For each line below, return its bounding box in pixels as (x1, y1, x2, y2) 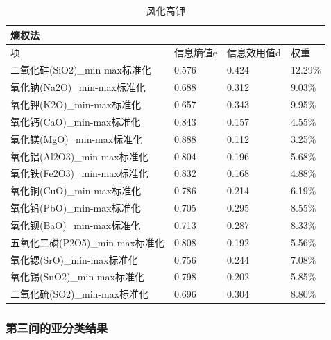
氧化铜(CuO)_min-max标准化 (10, 183, 142, 198)
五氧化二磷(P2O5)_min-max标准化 (10, 235, 164, 249)
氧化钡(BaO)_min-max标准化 (10, 217, 141, 232)
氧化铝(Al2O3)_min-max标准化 (10, 148, 148, 163)
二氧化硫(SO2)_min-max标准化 (10, 287, 149, 301)
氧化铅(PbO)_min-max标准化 (10, 201, 141, 215)
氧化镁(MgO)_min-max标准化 (10, 131, 143, 146)
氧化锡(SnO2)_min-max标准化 (10, 269, 144, 284)
